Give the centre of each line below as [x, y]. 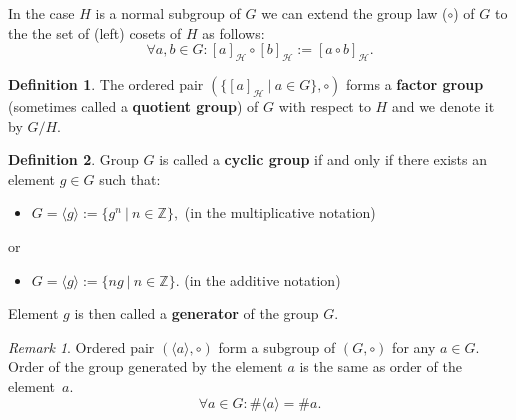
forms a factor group [415, 83]
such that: [130, 178]
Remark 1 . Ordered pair [81, 346]
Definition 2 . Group [73, 159]
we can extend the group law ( [354, 13]
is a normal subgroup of [168, 13]
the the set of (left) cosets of [95, 32]
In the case [41, 13]
